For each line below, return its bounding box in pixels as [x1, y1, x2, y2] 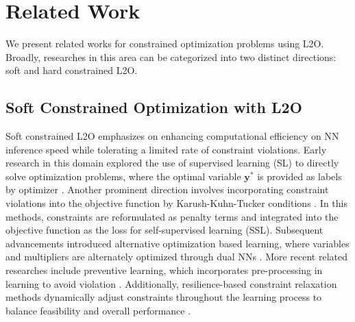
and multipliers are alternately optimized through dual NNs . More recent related [5, 249, 348, 264]
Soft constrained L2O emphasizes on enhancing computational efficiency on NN [5, 129, 339, 143]
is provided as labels [257, 169, 342, 183]
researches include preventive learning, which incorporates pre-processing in [5, 263, 323, 277]
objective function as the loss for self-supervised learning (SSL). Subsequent [5, 223, 323, 237]
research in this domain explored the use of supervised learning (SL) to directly [5, 156, 339, 170]
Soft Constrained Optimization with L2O [5, 97, 302, 118]
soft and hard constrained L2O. [5, 63, 138, 77]
